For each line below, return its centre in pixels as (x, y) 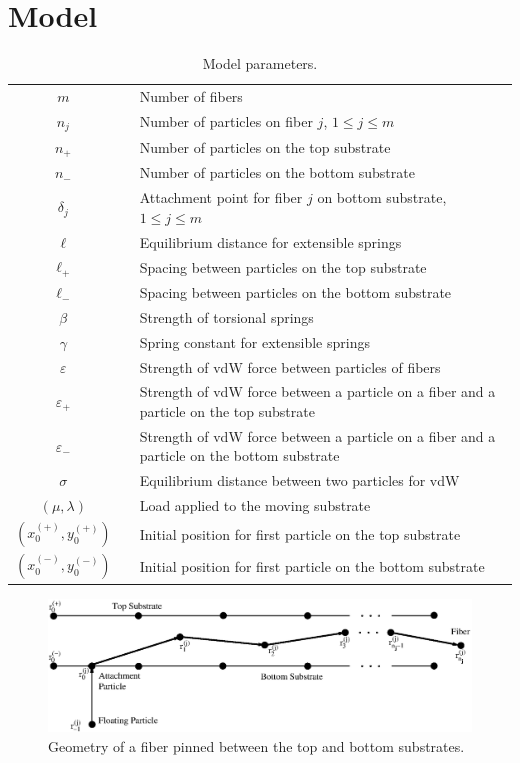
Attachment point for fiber (221, 197)
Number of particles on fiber (226, 121)
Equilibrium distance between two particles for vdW (299, 480)
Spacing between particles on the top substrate (283, 266)
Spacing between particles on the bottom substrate (295, 292)
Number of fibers (191, 95)
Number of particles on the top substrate (265, 146)
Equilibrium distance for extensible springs (270, 241)
